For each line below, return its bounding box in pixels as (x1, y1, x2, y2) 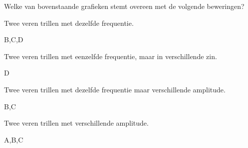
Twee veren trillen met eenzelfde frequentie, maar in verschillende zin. (4, 51, 217, 61)
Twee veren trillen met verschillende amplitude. (4, 118, 149, 128)
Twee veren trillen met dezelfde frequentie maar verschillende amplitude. (4, 84, 226, 94)
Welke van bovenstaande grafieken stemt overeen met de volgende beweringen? (4, 1, 245, 11)
